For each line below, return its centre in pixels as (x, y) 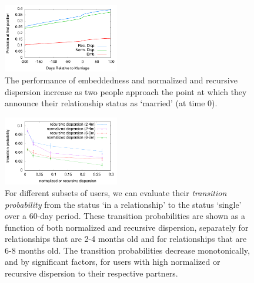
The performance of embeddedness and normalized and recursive (121, 80)
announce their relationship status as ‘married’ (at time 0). (111, 103)
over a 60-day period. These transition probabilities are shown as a (125, 216)
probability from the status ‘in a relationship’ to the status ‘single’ (123, 204)
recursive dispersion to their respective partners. (91, 273)
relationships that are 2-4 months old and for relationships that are (126, 239)
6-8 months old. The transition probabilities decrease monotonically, (127, 250)
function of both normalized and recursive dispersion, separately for (127, 227)
